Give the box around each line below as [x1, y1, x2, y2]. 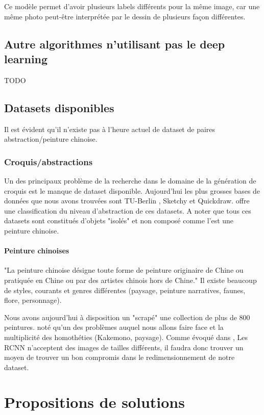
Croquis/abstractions [4, 155, 93, 168]
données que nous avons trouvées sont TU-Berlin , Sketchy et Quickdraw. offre [4, 195, 250, 206]
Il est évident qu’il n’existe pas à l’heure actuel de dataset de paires [4, 123, 215, 134]
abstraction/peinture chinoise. [4, 134, 98, 144]
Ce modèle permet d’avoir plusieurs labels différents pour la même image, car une [4, 1, 260, 11]
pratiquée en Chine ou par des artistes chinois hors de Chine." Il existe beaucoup [4, 274, 257, 285]
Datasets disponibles [4, 99, 114, 115]
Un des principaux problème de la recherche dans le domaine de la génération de [4, 175, 256, 186]
